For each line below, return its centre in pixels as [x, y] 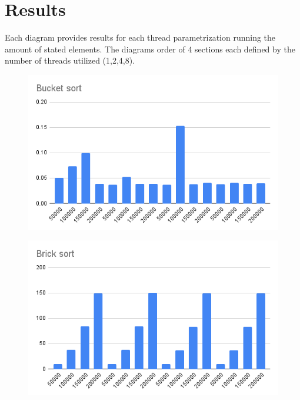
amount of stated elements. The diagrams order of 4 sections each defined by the [150, 49]
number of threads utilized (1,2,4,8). [70, 60]
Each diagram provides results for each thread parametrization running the [140, 37]
